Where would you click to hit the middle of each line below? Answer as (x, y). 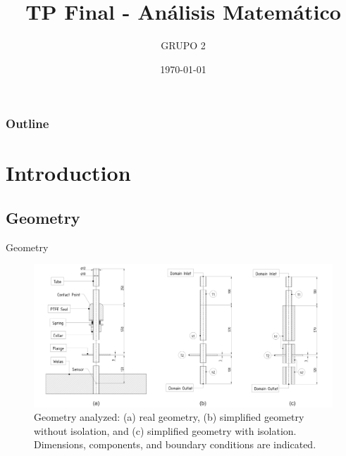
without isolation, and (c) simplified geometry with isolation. (165, 430)
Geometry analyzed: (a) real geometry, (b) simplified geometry (169, 417)
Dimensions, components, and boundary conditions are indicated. (175, 444)
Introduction (68, 173)
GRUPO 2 (183, 45)
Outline (27, 123)
